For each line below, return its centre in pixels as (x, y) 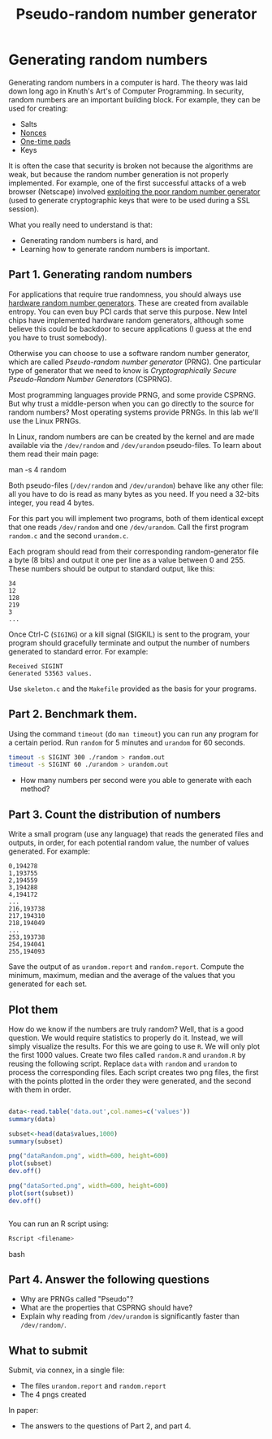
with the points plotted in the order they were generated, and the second (130, 1080)
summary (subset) (36, 1141)
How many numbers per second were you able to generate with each (136, 780)
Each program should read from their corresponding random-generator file (134, 551)
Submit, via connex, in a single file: (67, 1370)
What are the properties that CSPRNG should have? (106, 1308)
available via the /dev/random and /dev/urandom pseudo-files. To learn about (135, 445)
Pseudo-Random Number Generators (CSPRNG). (91, 379)
